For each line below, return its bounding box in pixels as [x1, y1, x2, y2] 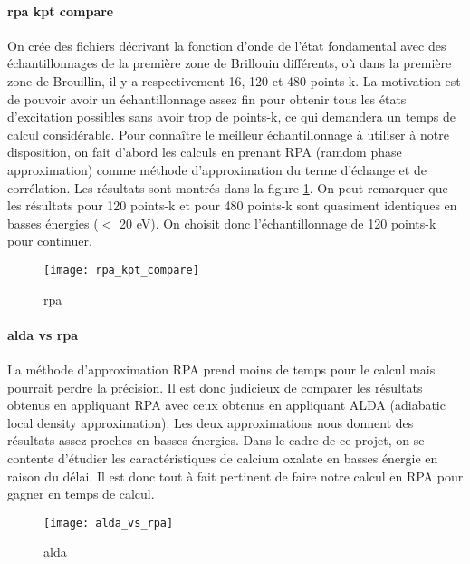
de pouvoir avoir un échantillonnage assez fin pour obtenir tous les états [7, 89, 407, 108]
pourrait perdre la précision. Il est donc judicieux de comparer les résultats [7, 377, 423, 396]
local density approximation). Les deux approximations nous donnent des [7, 413, 414, 432]
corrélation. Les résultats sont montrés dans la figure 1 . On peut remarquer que [7, 178, 448, 197]
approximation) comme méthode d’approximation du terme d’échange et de [7, 160, 427, 179]
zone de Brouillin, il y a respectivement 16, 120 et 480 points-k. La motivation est [7, 71, 461, 90]
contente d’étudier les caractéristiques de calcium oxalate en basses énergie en [7, 448, 438, 467]
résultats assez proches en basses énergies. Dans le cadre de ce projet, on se [7, 431, 425, 450]
